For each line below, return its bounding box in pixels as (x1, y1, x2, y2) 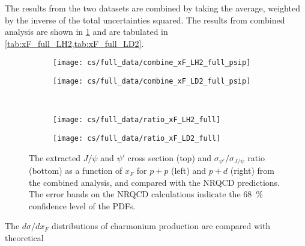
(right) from (230, 164, 274, 177)
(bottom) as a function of (29, 164, 122, 177)
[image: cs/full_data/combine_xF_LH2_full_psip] (53, 58, 251, 67)
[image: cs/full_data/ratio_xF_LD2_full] (53, 134, 221, 143)
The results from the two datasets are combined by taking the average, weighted (5, 2, 300, 14)
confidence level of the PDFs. (29, 199, 136, 212)
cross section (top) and (127, 151, 212, 164)
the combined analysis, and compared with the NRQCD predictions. (29, 176, 280, 188)
